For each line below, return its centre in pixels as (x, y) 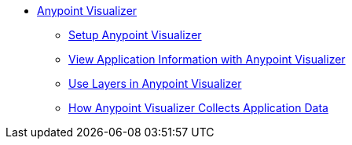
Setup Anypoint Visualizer (135, 35)
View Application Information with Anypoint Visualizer (207, 59)
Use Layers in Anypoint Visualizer (155, 83)
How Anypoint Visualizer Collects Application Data (198, 108)
